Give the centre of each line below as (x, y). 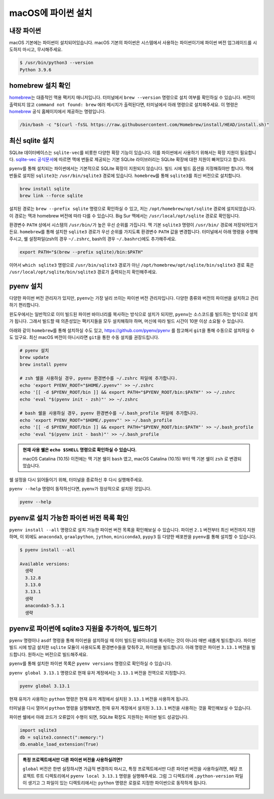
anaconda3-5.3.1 (45, 606)
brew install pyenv (43, 364)
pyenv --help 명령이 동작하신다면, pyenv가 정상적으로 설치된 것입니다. (80, 489)
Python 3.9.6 (36, 70)
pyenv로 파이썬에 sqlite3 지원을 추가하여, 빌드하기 (83, 628)
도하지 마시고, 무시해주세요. (36, 49)
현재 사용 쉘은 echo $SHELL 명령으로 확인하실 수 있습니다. (80, 450)
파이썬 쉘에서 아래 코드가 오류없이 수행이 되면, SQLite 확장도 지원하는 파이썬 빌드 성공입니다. (99, 717)
